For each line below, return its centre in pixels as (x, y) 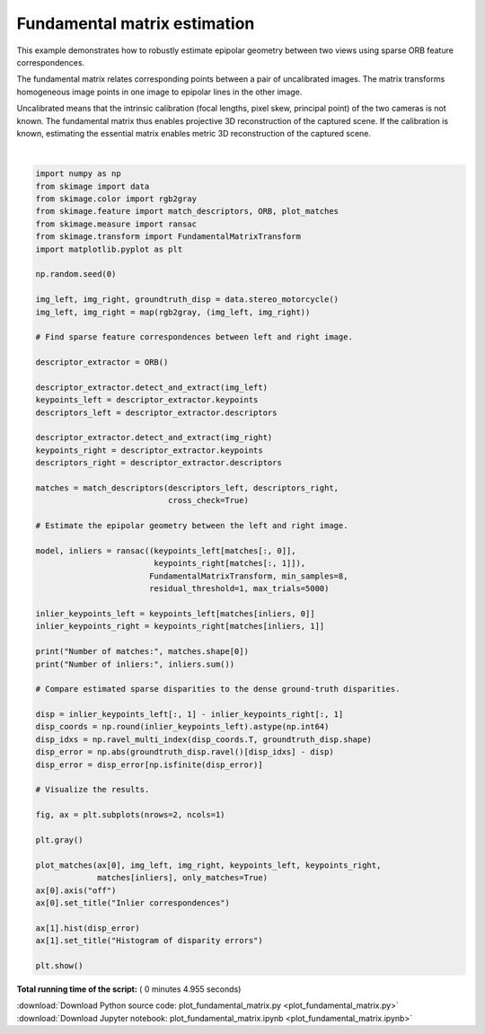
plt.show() (59, 965)
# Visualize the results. (93, 790)
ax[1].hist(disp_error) (88, 928)
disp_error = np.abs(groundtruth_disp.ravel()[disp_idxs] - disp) (185, 752)
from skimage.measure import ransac (116, 224)
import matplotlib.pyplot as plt (109, 249)
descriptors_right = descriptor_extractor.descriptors (159, 463)
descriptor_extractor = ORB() (102, 362)
